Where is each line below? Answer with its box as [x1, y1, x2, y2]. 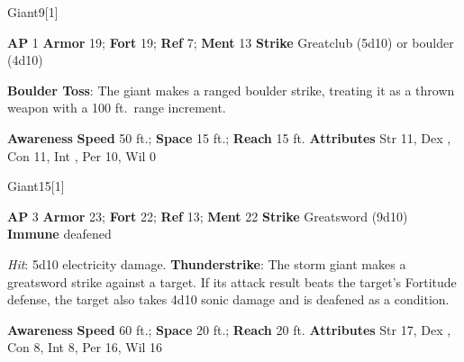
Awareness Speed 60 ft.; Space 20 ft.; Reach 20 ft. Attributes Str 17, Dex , [7, 320, 451, 339]
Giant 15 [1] [7, 176, 65, 195]
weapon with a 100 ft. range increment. [7, 98, 226, 117]
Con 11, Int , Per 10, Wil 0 [7, 146, 157, 165]
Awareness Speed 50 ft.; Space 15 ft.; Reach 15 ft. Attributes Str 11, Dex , [7, 128, 451, 147]
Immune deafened [7, 224, 112, 243]
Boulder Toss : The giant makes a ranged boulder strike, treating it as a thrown [7, 80, 455, 99]
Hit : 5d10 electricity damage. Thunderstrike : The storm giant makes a [7, 254, 406, 273]
